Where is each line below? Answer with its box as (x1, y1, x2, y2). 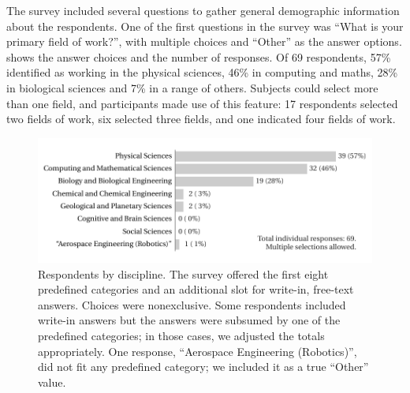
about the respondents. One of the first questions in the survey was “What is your (6, 17, 404, 34)
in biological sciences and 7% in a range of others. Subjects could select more (6, 79, 378, 95)
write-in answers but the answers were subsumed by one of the (38, 312, 341, 328)
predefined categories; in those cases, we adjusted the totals (38, 327, 325, 343)
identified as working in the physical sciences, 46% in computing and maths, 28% (6, 64, 398, 80)
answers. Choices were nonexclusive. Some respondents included (38, 296, 346, 313)
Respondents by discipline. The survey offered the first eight (38, 265, 329, 282)
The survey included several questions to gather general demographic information (6, 2, 400, 18)
